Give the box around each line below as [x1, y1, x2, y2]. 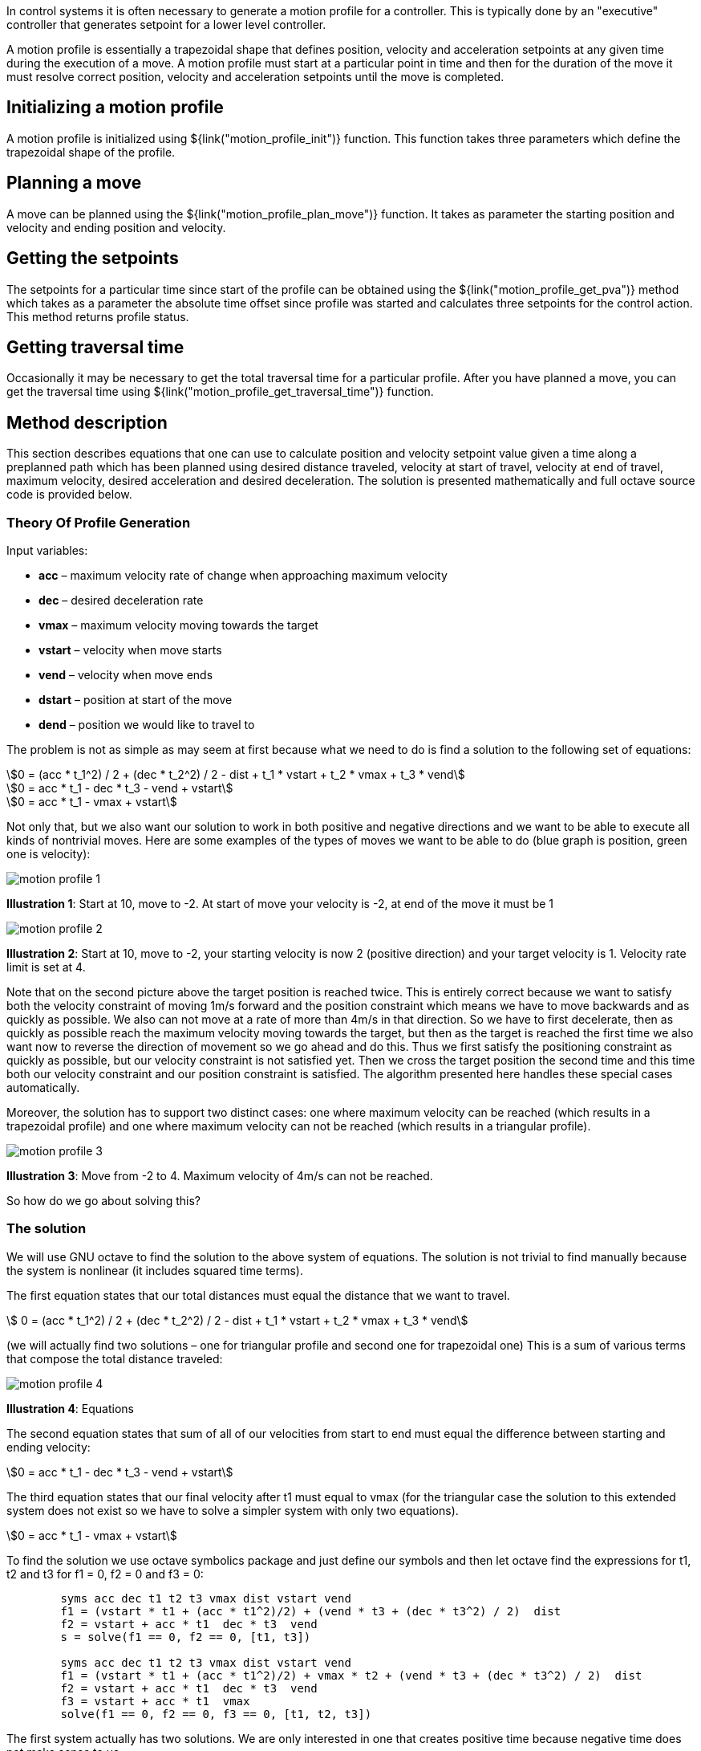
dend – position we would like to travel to [38, 717, 255, 731]
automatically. [6, 1080, 80, 1094]
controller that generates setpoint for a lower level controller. [6, 18, 326, 31]
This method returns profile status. [6, 309, 189, 324]
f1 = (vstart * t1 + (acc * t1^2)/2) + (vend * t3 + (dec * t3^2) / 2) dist [60, 1604, 561, 1618]
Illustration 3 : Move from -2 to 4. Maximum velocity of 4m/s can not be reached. [6, 1168, 433, 1183]
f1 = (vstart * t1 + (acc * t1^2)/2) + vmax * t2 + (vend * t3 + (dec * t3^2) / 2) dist [60, 1668, 642, 1682]
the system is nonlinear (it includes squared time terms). [6, 1263, 303, 1277]
